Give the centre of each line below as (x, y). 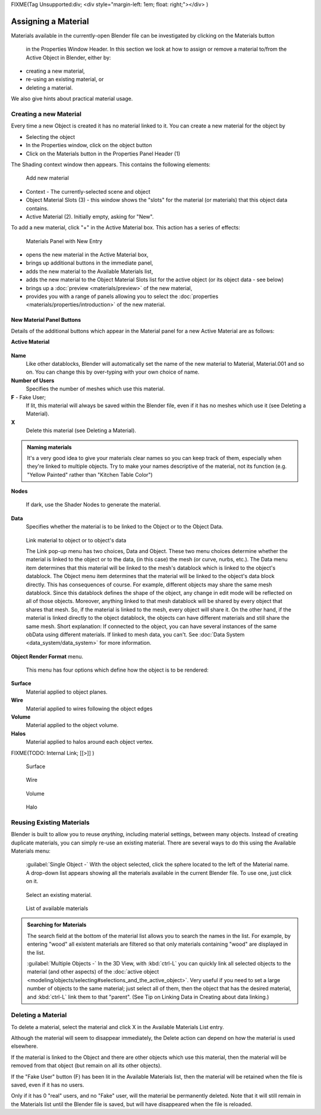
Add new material (48, 178)
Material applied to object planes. (67, 692)
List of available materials (57, 908)
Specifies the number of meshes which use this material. (95, 389)
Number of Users (33, 380)
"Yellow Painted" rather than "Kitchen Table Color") (90, 474)
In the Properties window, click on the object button (89, 145)
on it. (32, 881)
